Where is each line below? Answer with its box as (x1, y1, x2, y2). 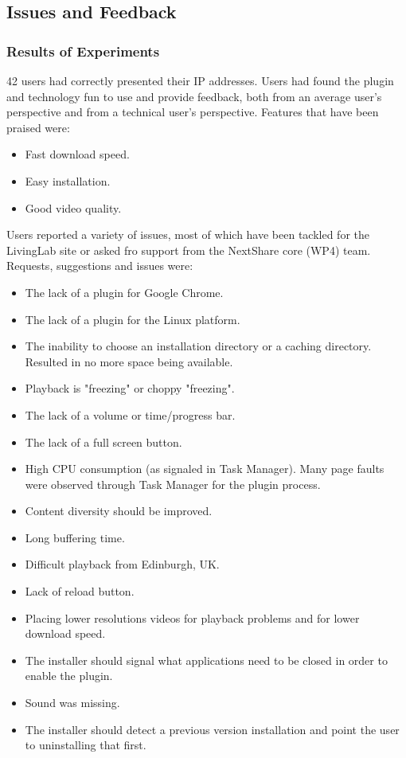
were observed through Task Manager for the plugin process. (25, 475, 321, 492)
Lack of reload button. (25, 583, 135, 600)
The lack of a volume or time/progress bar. (25, 406, 236, 423)
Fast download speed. (25, 146, 130, 162)
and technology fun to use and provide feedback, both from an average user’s (6, 88, 382, 104)
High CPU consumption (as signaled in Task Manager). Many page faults (25, 460, 385, 477)
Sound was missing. (25, 694, 120, 711)
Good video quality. (25, 199, 122, 216)
